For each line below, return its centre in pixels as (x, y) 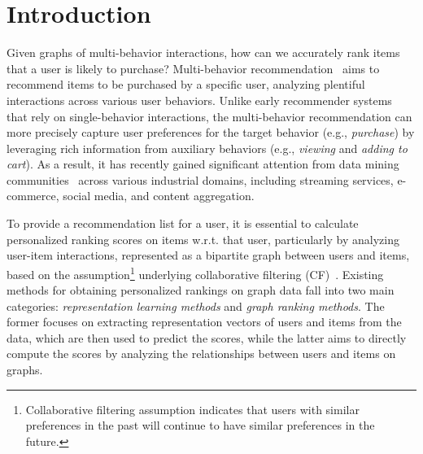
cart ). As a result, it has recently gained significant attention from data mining (203, 164)
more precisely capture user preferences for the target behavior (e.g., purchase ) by (211, 132)
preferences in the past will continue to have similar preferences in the (200, 425)
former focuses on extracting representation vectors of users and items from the (204, 322)
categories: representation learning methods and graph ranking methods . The (196, 306)
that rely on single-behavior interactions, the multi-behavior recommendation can (209, 116)
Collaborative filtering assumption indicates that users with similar (192, 409)
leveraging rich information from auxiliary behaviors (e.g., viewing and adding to (207, 148)
